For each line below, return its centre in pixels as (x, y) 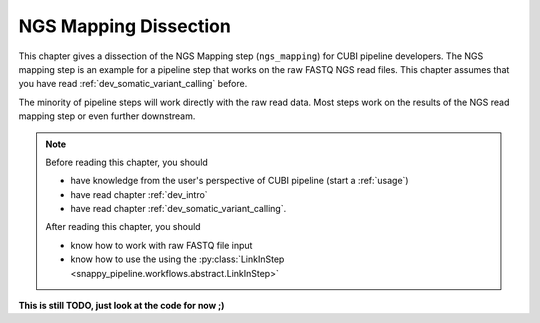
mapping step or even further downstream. (107, 116)
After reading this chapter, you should (123, 227)
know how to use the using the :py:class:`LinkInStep (177, 259)
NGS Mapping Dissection (125, 26)
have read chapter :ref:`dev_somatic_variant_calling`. (178, 209)
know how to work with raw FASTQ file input (161, 245)
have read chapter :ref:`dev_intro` (139, 194)
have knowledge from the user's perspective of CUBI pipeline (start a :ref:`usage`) (239, 181)
